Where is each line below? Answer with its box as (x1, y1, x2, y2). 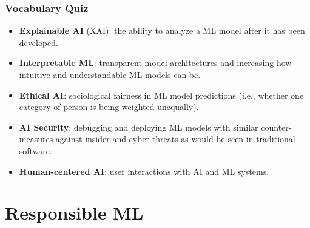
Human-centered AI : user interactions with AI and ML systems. (19, 164, 269, 177)
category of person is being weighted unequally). (19, 100, 199, 113)
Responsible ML (5, 200, 144, 225)
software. (19, 144, 52, 157)
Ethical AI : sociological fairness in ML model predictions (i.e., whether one (19, 88, 304, 101)
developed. (19, 36, 58, 48)
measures (19, 132, 53, 145)
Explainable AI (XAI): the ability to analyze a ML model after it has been (19, 24, 305, 37)
